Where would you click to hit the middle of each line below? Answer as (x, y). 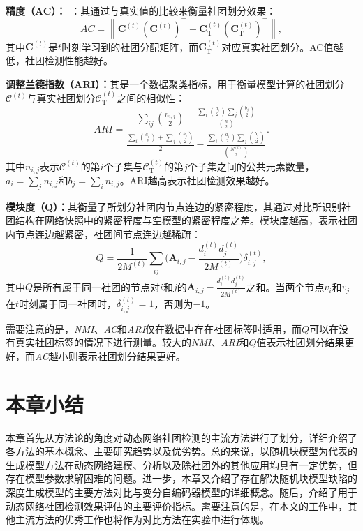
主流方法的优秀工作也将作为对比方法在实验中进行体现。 (142, 519)
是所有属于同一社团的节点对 (97, 286)
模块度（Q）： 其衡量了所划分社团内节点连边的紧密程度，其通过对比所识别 (174, 206)
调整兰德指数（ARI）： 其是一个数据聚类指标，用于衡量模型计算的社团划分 (175, 83)
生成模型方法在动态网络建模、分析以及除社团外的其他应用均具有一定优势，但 (181, 464)
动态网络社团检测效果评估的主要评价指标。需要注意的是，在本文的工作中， (177, 506)
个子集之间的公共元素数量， (251, 166)
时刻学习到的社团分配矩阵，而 (130, 46)
